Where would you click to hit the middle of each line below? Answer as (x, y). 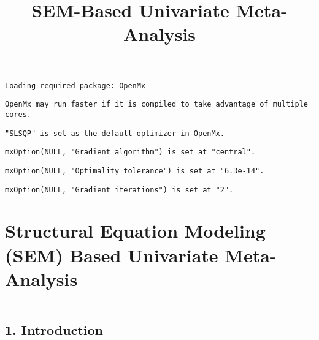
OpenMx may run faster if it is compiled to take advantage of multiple (156, 104)
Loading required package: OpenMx (75, 85)
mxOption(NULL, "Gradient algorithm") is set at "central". (130, 152)
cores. (18, 114)
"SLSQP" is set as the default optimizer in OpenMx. (115, 133)
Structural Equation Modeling (135, 231)
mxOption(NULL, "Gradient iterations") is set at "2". (119, 190)
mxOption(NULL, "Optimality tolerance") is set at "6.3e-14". (135, 171)
